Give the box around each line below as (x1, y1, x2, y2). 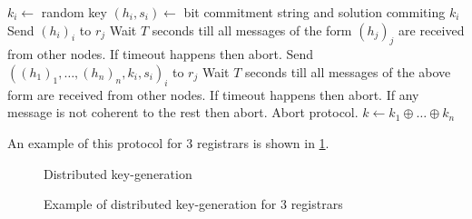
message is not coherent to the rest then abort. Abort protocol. (7, 103, 359, 122)
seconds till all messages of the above (245, 62, 451, 81)
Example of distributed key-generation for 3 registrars (44, 194, 343, 214)
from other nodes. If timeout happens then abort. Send (7, 45, 314, 64)
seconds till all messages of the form (152, 20, 352, 39)
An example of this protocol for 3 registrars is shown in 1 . (7, 133, 329, 152)
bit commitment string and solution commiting (183, 3, 446, 21)
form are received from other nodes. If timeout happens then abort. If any (7, 85, 419, 104)
